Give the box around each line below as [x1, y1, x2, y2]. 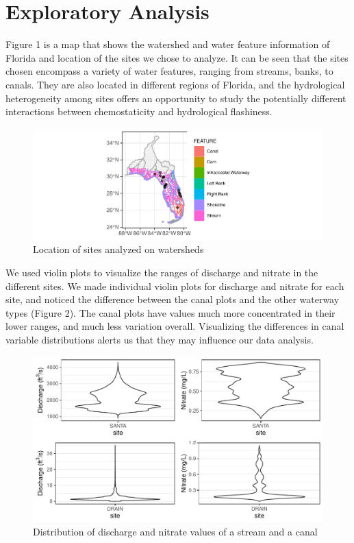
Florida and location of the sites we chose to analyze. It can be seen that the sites [5, 50, 349, 64]
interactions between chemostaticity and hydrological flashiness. [5, 104, 273, 119]
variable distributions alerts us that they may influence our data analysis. [5, 332, 314, 346]
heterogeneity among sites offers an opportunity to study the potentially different [5, 90, 346, 105]
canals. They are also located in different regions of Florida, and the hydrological [5, 77, 345, 91]
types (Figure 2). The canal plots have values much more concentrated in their [5, 305, 336, 319]
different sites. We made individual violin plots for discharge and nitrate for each [5, 278, 344, 293]
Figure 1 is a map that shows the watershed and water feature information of [5, 37, 330, 51]
